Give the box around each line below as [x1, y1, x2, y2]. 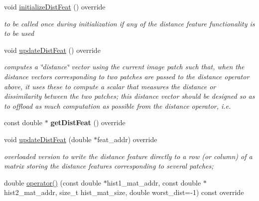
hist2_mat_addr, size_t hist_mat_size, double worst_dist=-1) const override [4, 187, 244, 198]
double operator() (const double [4, 177, 102, 188]
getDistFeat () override [50, 117, 126, 128]
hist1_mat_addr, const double [107, 177, 201, 188]
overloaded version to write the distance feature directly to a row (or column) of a [4, 151, 253, 161]
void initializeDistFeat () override [4, 1, 106, 11]
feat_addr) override [97, 134, 157, 144]
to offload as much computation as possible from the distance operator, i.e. [4, 100, 231, 111]
